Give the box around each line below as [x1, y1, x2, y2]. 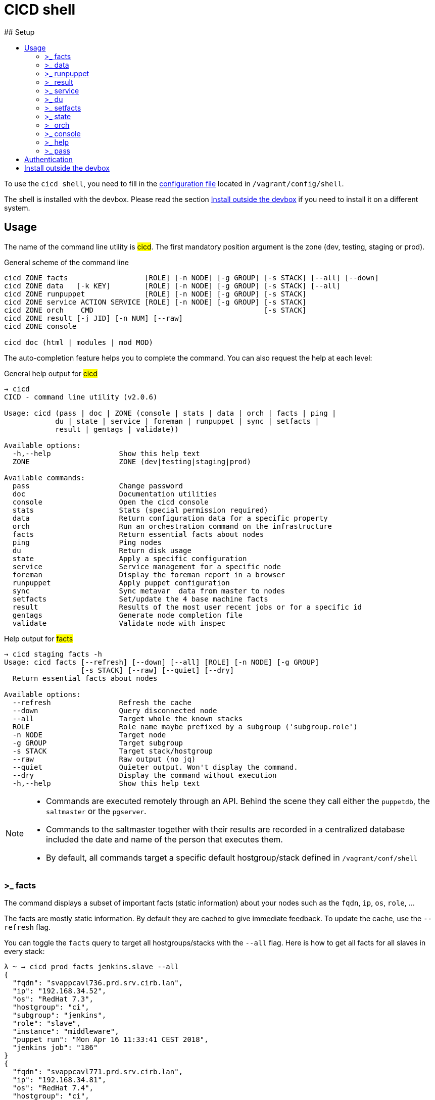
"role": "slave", [12, 1019, 81, 1028]
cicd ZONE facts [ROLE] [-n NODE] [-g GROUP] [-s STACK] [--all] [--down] [4, 273, 379, 282]
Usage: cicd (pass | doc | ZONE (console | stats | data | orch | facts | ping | [4, 409, 336, 417]
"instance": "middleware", [12, 1027, 119, 1036]
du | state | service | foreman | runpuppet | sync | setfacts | [55, 417, 319, 425]
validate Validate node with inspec [12, 619, 226, 627]
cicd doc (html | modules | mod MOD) [4, 338, 154, 346]
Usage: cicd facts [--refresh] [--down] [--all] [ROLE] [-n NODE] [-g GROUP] [4, 658, 319, 666]
